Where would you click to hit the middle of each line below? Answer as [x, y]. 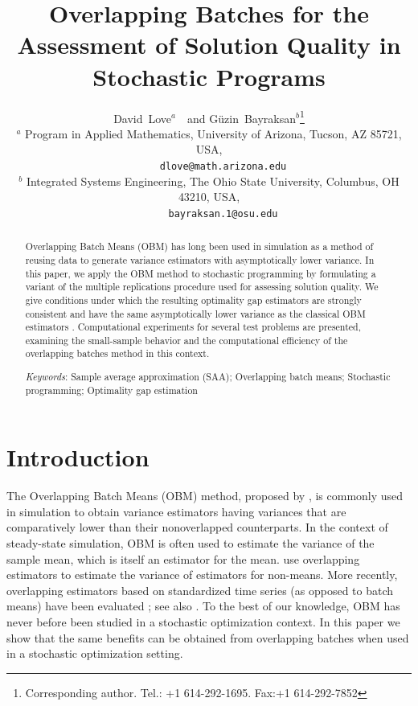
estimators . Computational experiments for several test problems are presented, [193, 327]
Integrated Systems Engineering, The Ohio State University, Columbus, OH [213, 181]
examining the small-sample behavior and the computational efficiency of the [186, 340]
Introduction [78, 457]
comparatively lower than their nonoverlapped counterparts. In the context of [197, 527]
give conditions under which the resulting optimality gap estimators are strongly [193, 300]
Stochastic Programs [209, 76]
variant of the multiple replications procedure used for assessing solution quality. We [202, 287]
